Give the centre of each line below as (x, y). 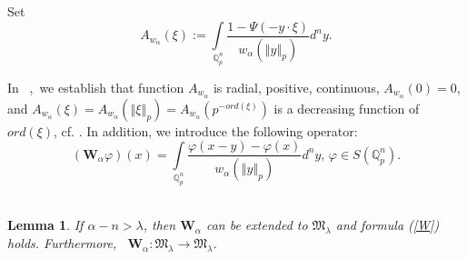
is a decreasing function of (347, 108)
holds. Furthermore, (62, 243)
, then (159, 225)
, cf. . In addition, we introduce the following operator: (206, 130)
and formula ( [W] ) (388, 225)
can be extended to (257, 225)
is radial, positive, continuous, (296, 87)
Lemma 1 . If (45, 225)
